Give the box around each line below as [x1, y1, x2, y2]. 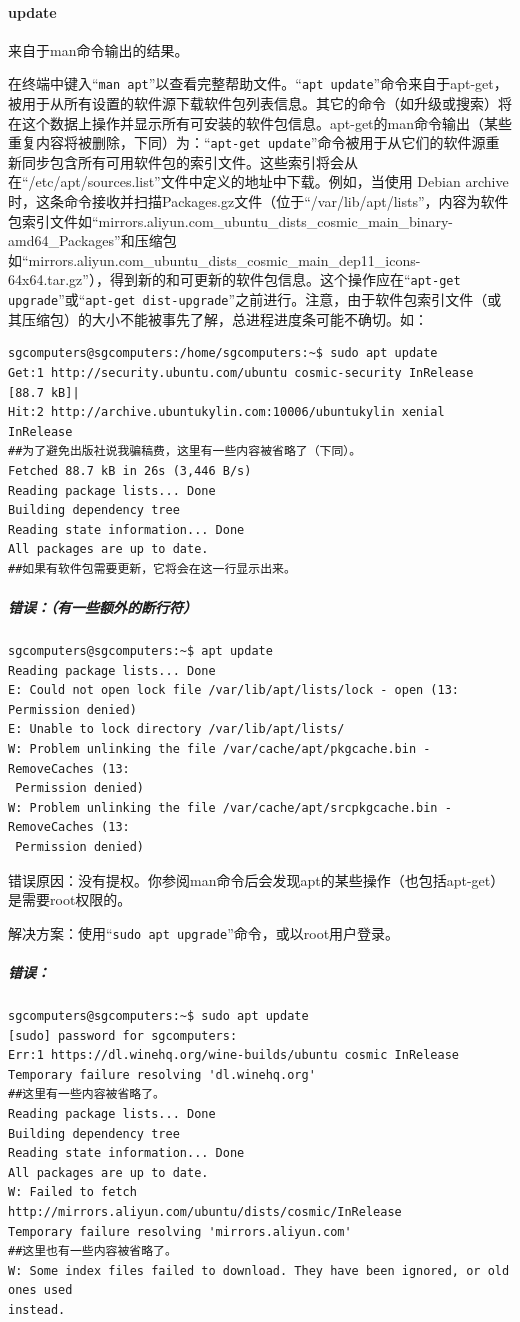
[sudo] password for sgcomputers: [8, 1028, 238, 1043]
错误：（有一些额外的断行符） [8, 597, 197, 618]
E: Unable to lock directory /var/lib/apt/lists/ [8, 722, 345, 737]
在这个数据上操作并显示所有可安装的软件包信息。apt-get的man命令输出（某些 [8, 112, 512, 133]
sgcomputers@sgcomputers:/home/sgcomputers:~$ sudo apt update [8, 346, 438, 361]
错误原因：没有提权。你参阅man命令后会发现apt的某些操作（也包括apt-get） [8, 869, 505, 890]
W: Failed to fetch [8, 1185, 137, 1200]
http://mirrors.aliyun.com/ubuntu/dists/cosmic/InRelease [8, 1204, 402, 1219]
